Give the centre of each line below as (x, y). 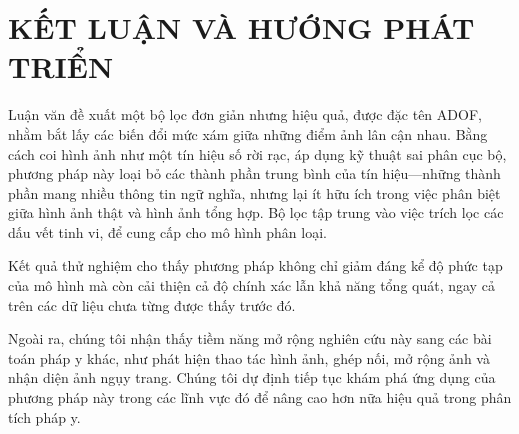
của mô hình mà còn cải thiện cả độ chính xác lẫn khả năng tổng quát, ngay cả (251, 285)
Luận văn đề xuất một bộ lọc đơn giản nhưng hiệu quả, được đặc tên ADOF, (245, 114)
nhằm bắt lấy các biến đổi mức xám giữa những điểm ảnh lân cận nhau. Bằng (248, 133)
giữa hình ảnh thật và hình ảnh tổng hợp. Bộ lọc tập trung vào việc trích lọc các (256, 212)
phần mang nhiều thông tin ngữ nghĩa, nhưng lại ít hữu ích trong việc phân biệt (254, 192)
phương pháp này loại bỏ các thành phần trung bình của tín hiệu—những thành (254, 173)
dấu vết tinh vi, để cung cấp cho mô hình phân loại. (167, 231)
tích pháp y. (44, 416)
